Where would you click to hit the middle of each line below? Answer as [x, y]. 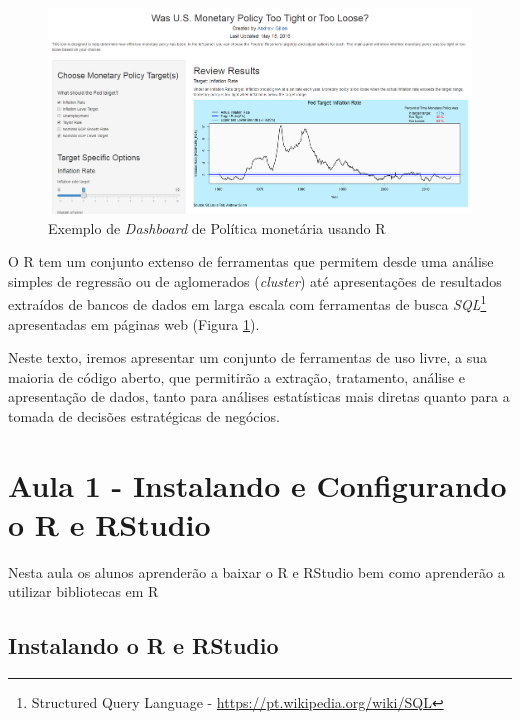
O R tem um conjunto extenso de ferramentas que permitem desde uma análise [251, 261]
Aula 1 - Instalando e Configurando [257, 484]
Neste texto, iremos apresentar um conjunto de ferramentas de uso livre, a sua [247, 357]
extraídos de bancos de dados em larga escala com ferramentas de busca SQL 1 [247, 303]
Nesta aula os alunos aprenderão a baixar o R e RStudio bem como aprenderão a [256, 571]
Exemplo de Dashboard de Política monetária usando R [217, 227]
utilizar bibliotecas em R [83, 591]
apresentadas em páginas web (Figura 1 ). [134, 323]
